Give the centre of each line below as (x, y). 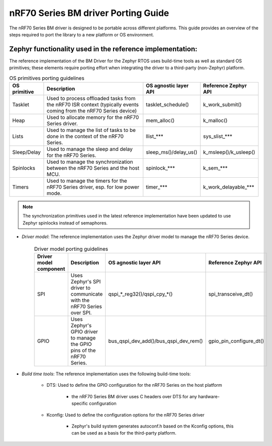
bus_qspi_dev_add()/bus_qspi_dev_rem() (155, 341)
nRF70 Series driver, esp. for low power (93, 187)
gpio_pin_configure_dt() (236, 341)
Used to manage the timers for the (87, 181)
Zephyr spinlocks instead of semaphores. (65, 223)
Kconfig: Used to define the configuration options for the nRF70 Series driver (126, 415)
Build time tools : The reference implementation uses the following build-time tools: (106, 374)
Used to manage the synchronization (90, 162)
